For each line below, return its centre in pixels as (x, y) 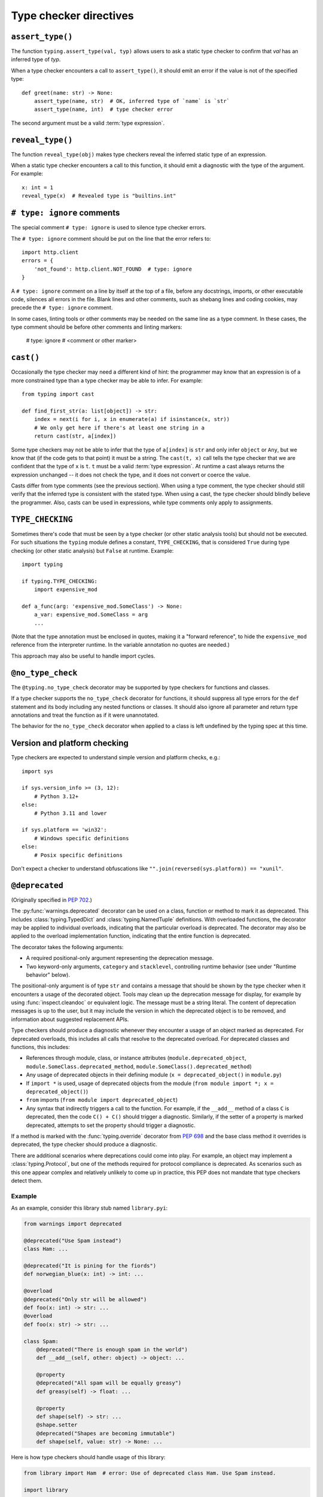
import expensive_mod (66, 590)
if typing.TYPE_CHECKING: (60, 581)
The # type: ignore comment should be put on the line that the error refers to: (111, 238)
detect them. (27, 1180)
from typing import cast (58, 394)
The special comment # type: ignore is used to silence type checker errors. (109, 228)
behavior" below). (48, 975)
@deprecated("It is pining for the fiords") (90, 1266)
